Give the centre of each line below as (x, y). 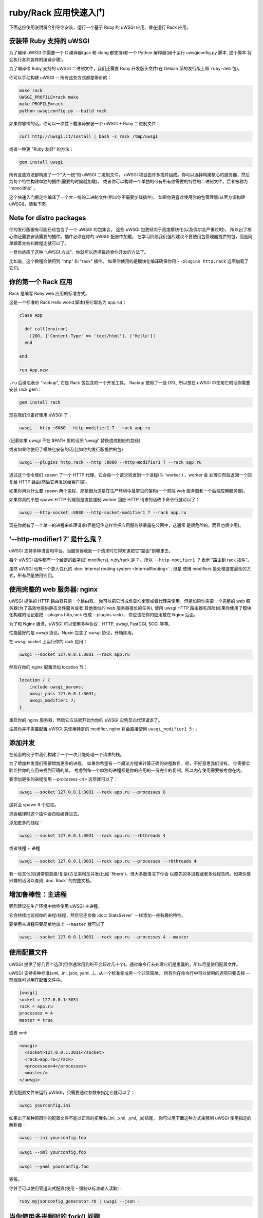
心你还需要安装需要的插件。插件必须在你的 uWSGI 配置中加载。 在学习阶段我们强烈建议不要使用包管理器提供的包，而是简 (131, 236)
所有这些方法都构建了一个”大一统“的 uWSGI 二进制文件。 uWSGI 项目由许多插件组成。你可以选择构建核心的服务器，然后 (130, 174)
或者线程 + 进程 (25, 848)
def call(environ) (46, 329)
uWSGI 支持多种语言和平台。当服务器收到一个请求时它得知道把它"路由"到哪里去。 (91, 551)
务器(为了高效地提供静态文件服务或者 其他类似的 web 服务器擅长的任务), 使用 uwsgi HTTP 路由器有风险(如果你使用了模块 (130, 608)
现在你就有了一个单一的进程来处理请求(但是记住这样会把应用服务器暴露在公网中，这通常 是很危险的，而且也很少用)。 (126, 525)
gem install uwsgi (41, 162)
